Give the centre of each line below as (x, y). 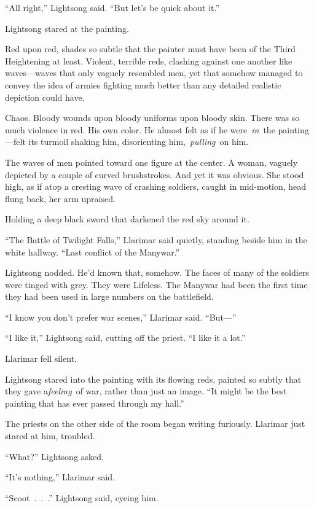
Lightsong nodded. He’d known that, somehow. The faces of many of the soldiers (157, 272)
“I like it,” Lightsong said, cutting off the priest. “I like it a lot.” (125, 338)
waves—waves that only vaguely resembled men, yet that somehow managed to (154, 73)
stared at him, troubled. (50, 436)
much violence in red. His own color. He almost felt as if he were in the (140, 129)
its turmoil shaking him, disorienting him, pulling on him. (139, 142)
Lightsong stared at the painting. (67, 28)
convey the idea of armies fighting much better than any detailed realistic (143, 84)
